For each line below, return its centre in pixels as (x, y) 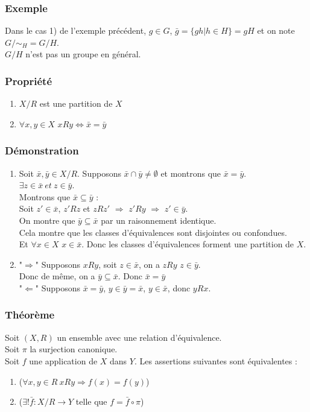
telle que (91, 401)
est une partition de (76, 103)
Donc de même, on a (57, 276)
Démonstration (42, 151)
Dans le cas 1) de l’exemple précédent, (76, 30)
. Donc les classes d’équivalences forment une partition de (188, 244)
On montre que (47, 220)
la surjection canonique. (74, 349)
